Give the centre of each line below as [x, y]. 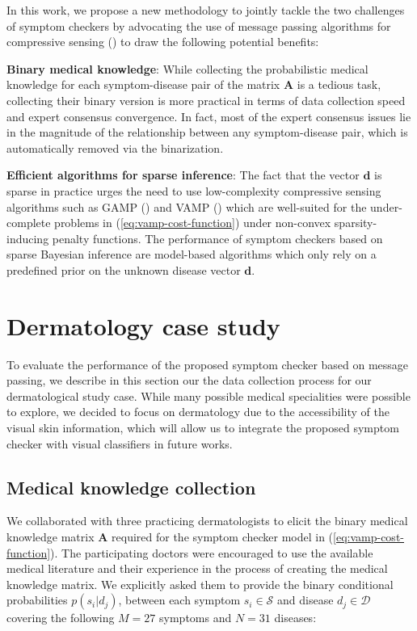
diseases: [295, 618]
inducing [28, 238]
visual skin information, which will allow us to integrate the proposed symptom [203, 427]
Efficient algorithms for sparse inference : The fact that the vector [183, 175]
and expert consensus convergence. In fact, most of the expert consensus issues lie [209, 116]
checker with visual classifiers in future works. [120, 443]
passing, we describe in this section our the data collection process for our [189, 380]
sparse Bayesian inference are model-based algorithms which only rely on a [192, 254]
